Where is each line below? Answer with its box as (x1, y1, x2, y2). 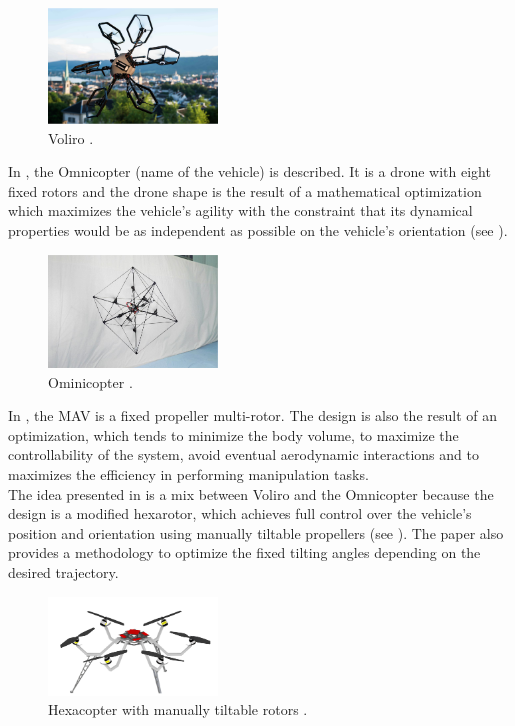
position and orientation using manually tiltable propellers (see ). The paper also (8, 522, 504, 543)
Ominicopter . (48, 371, 133, 392)
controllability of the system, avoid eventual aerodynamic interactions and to (8, 444, 479, 465)
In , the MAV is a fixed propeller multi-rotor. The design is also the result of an (8, 405, 498, 426)
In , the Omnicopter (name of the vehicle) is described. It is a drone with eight (8, 161, 491, 182)
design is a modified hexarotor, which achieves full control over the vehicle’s (8, 503, 472, 524)
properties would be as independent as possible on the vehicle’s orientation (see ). (8, 220, 508, 241)
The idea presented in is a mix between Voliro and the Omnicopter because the (8, 483, 494, 504)
